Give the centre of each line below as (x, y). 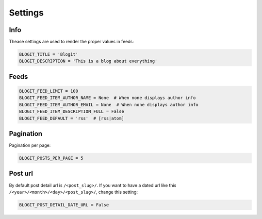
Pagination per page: (30, 145)
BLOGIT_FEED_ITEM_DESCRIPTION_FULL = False (72, 111)
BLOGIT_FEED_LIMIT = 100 (49, 91)
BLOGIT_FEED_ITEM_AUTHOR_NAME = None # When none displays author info (107, 98)
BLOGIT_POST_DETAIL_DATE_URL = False (64, 205)
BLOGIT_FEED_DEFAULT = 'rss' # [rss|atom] (72, 118)
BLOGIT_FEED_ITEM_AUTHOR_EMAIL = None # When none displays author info (109, 105)
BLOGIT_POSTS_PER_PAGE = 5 (51, 158)
